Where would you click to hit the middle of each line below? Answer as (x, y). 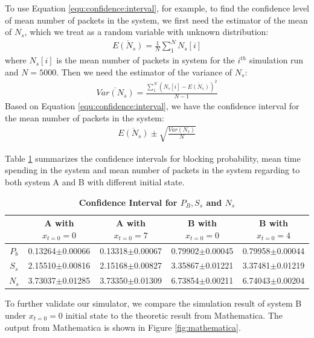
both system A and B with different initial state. (95, 181)
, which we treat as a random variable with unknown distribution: (146, 32)
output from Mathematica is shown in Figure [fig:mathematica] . (123, 327)
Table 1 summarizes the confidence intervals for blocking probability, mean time (153, 158)
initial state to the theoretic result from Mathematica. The (174, 315)
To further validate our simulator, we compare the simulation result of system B (153, 303)
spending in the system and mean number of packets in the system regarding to (152, 170)
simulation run (276, 60)
